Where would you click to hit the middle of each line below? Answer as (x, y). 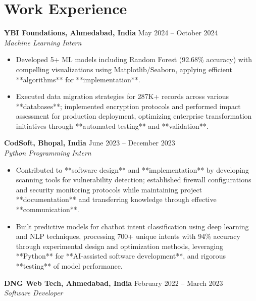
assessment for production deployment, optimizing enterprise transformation (134, 116)
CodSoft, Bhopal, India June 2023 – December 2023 (90, 143)
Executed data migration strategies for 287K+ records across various (122, 96)
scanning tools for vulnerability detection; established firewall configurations (134, 180)
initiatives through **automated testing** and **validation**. (112, 126)
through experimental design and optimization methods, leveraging (119, 246)
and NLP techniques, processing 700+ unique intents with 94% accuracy (128, 236)
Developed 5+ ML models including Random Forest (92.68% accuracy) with (134, 59)
